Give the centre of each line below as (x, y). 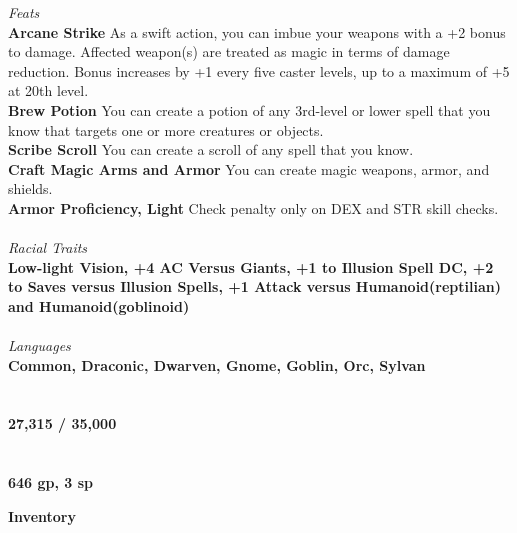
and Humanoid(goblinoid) (99, 305)
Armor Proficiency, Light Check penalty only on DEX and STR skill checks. (253, 207)
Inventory (42, 515)
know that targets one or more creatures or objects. (166, 129)
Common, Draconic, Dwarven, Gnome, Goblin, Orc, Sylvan (217, 364)
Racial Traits (48, 247)
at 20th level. (48, 90)
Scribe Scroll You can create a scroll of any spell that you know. (211, 149)
